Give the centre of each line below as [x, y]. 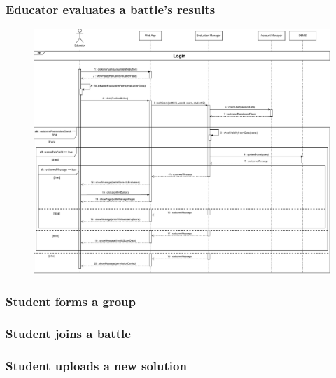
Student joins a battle [68, 334]
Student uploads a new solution [96, 365]
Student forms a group [71, 301]
